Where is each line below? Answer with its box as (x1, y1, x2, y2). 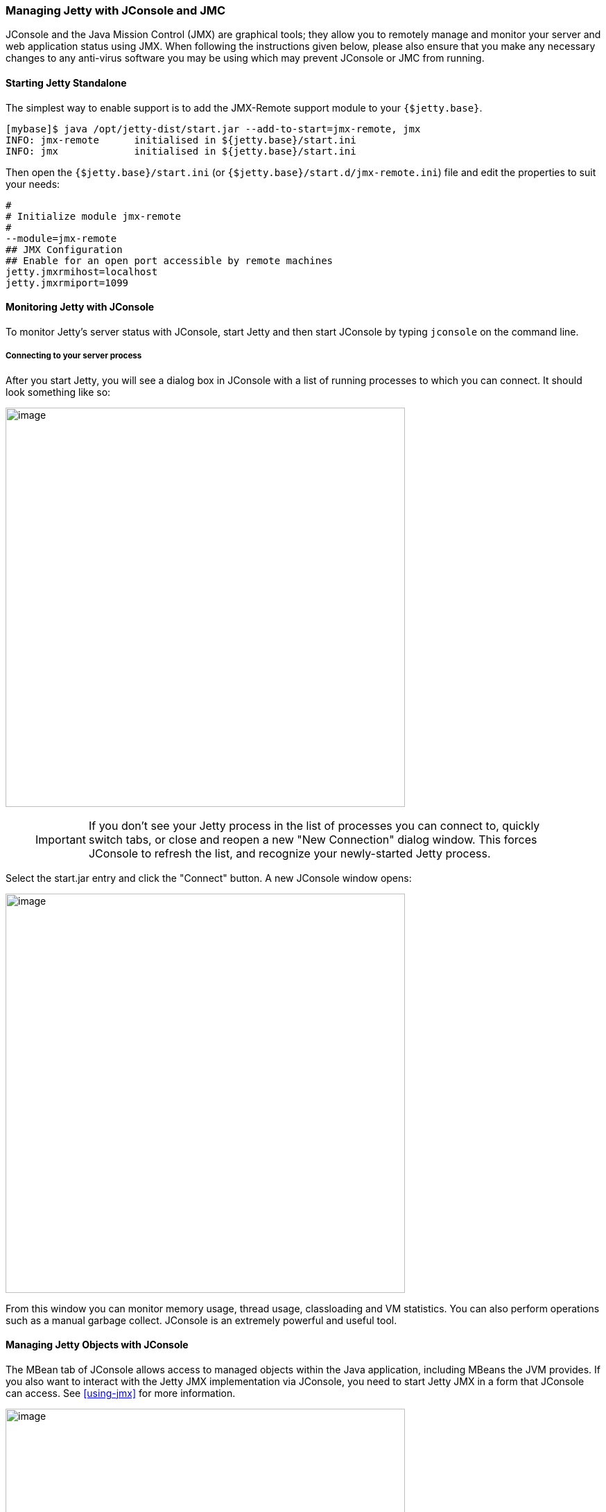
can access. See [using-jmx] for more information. (6, 1387, 236, 1399)
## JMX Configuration (6, 243, 123, 255)
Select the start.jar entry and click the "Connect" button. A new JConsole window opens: (6, 871, 412, 884)
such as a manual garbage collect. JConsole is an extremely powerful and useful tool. (6, 1314, 397, 1326)
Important (35, 832, 86, 846)
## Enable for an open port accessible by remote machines (6, 254, 334, 266)
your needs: (6, 177, 60, 190)
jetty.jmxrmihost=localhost (6, 266, 158, 277)
